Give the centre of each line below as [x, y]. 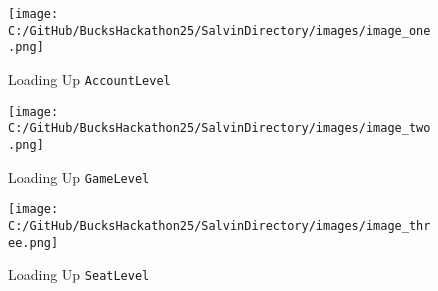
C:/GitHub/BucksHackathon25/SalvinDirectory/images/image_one [219, 30]
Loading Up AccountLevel [89, 78]
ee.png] [33, 242]
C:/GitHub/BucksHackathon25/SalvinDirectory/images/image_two [219, 128]
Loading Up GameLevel [79, 176]
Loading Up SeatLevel [79, 274]
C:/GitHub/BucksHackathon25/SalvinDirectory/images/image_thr [219, 225]
